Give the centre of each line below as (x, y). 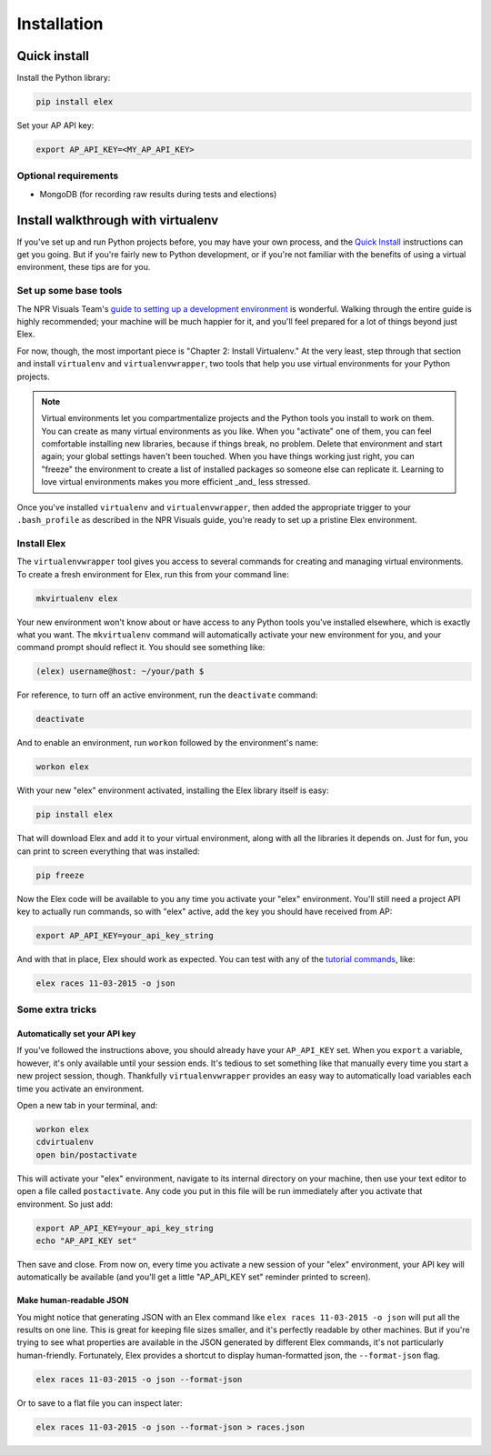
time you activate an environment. (80, 1089)
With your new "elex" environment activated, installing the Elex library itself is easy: (173, 790)
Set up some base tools (70, 291)
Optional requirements (68, 176)
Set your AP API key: (55, 125)
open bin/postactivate (86, 1154)
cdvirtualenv (65, 1142)
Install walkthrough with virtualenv (118, 220)
